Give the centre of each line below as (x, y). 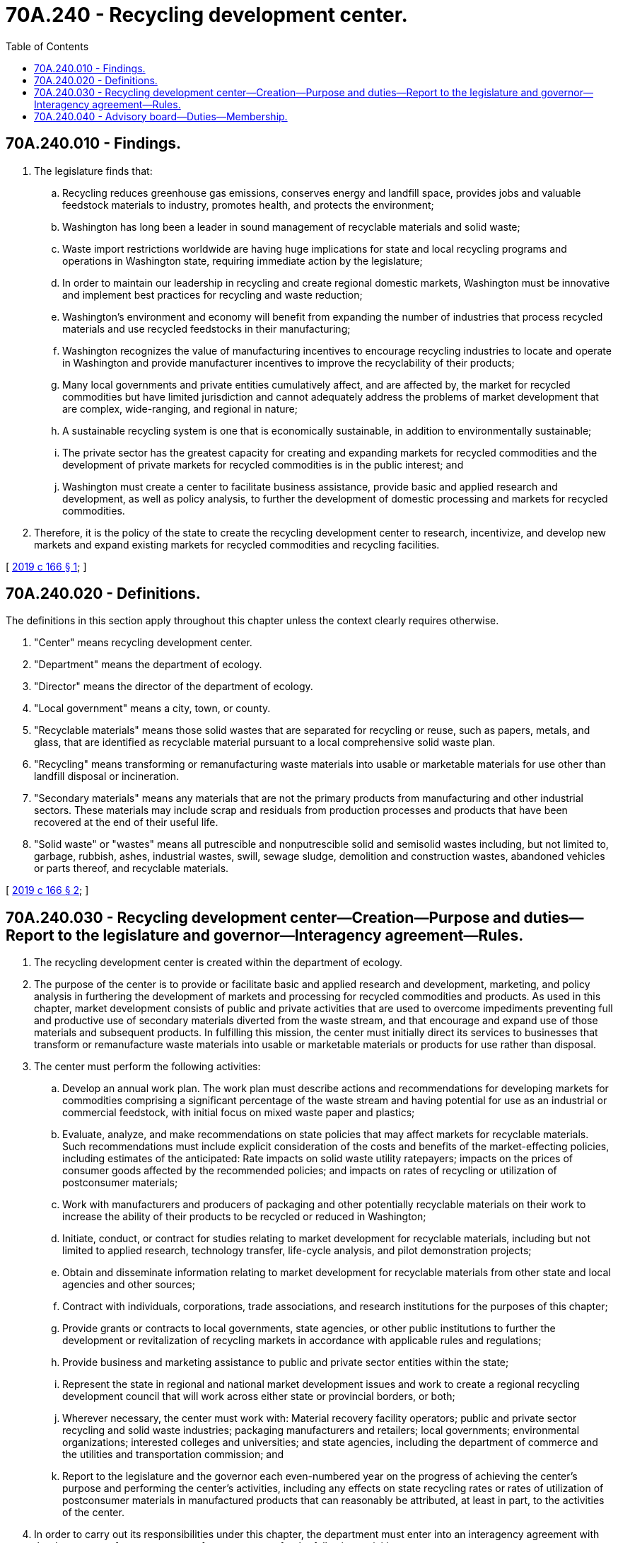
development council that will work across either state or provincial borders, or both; (259, 1396)
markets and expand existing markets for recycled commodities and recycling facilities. (237, 544)
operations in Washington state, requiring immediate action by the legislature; (243, 260)
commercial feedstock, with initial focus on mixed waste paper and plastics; (239, 1113)
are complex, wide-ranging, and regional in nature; (180, 408)
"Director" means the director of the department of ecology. (174, 687)
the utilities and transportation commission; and (173, 1455)
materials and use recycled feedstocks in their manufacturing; (206, 328)
